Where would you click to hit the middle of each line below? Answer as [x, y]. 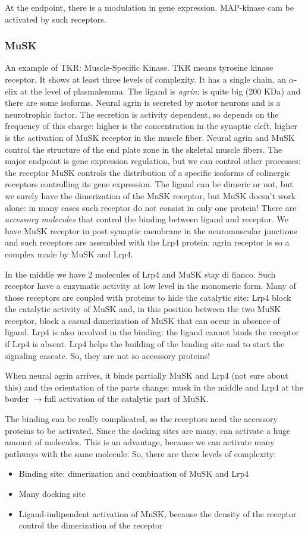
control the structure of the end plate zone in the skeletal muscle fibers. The [144, 149]
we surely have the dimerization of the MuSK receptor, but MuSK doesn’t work [150, 195]
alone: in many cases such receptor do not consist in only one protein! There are [151, 207]
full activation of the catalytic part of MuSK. [126, 399]
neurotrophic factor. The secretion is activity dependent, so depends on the [142, 114]
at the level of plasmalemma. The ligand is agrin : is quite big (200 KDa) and [161, 91]
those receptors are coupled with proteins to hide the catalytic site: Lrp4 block [148, 297]
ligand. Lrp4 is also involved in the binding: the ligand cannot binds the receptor [152, 332]
